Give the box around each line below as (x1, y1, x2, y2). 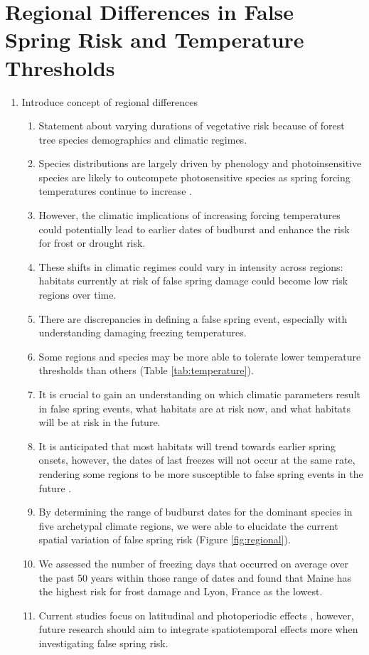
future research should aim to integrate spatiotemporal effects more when (38, 622, 358, 637)
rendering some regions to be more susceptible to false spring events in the (38, 466, 363, 481)
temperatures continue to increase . (38, 183, 192, 198)
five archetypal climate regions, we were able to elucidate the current (38, 518, 338, 533)
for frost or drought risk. (38, 235, 146, 250)
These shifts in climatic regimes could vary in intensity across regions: (38, 259, 343, 274)
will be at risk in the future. (38, 415, 161, 430)
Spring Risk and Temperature (5, 25, 304, 54)
